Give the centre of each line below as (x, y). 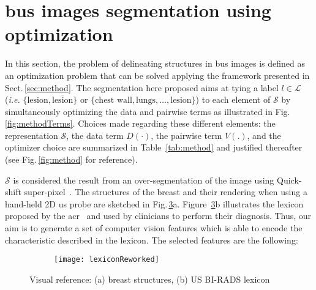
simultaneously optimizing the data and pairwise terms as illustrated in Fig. (148, 111)
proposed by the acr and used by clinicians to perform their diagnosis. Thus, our (158, 216)
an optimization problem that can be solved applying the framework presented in (157, 75)
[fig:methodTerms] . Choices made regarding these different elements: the (140, 123)
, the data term (95, 135)
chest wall (114, 101)
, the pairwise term (186, 135)
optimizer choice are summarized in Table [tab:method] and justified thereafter (154, 147)
